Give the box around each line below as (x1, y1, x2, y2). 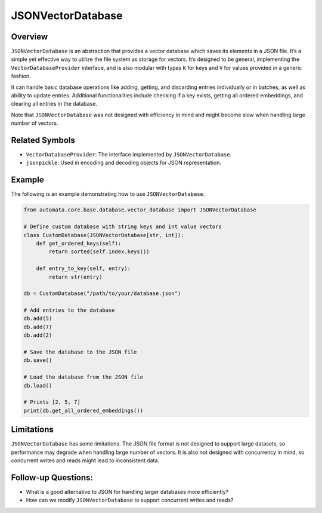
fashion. (11, 72, 31, 80)
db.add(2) (23, 332, 52, 339)
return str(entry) (48, 274, 103, 280)
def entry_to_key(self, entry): (36, 265, 131, 272)
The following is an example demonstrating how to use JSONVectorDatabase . (11, 191, 205, 198)
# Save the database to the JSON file (23, 349, 137, 355)
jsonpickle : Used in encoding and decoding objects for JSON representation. (26, 159, 222, 167)
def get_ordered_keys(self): (36, 239, 122, 247)
